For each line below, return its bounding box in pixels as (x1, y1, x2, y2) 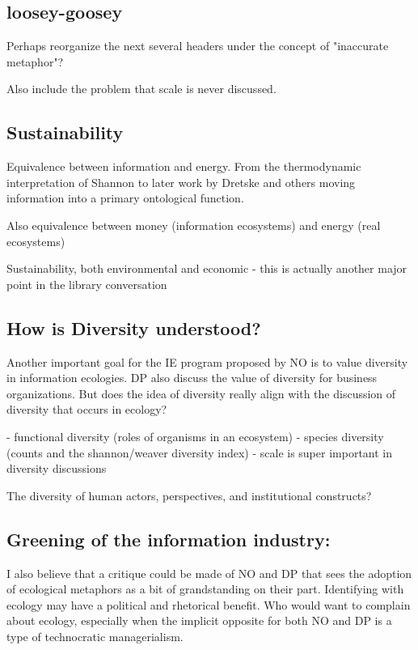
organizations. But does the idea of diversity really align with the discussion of (6, 384, 396, 401)
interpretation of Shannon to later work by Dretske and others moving (6, 173, 356, 190)
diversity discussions (6, 460, 107, 477)
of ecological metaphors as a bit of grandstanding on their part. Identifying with (6, 580, 404, 597)
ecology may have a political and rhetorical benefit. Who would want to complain (6, 596, 411, 613)
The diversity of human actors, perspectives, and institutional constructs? (6, 486, 372, 503)
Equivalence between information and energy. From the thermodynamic (6, 158, 361, 175)
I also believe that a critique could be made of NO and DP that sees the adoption (6, 564, 412, 581)
